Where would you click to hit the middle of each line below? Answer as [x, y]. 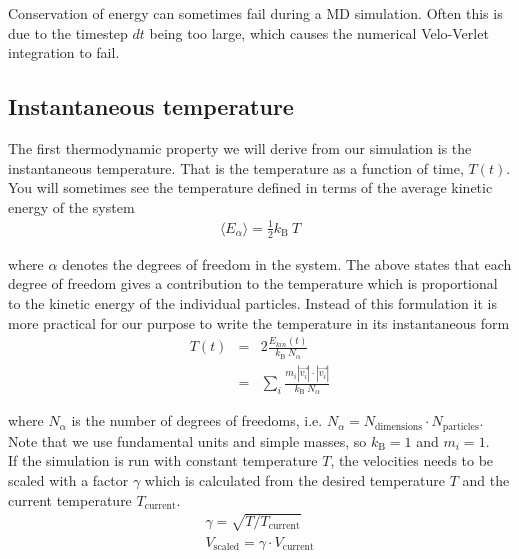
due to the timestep [68, 32]
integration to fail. [64, 52]
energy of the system [71, 206]
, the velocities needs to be [412, 460]
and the [486, 479]
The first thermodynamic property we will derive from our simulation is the [240, 147]
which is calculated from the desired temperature [294, 479]
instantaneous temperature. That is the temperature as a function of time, [236, 167]
